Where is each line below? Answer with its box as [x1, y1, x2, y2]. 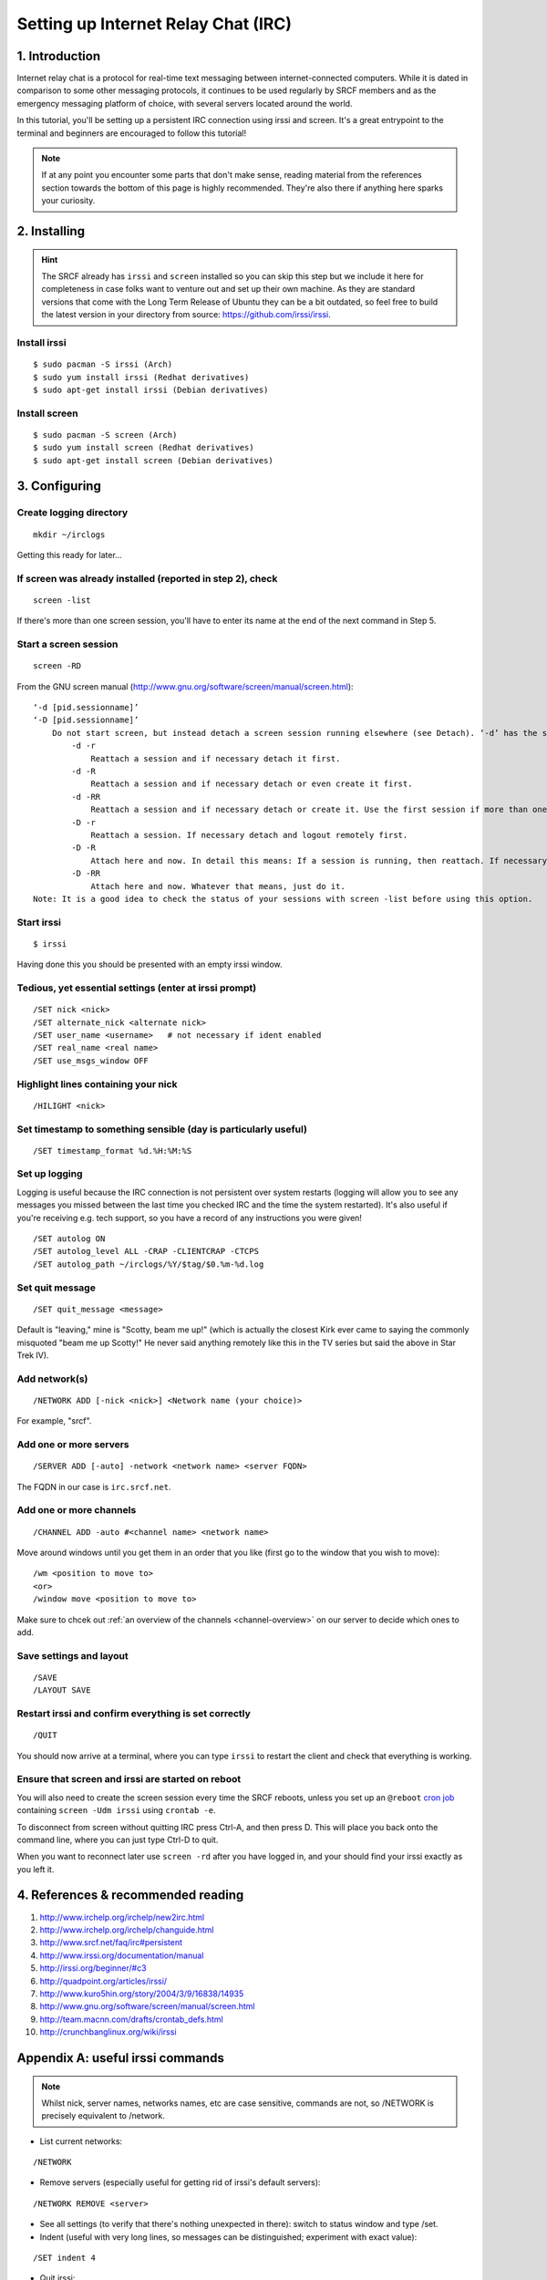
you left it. [16, 1863, 55, 1874]
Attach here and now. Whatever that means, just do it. [90, 881, 346, 891]
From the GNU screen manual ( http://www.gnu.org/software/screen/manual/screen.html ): [16, 680, 355, 692]
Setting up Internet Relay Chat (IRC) [16, 14, 292, 34]
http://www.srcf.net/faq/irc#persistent [39, 1937, 182, 1948]
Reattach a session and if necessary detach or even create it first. [90, 779, 413, 789]
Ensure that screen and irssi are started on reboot [16, 1773, 242, 1786]
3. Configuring [16, 479, 102, 494]
